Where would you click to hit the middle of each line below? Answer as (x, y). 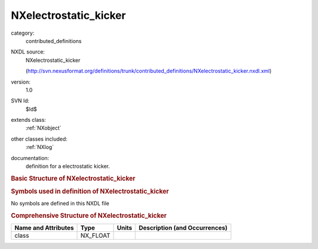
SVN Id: (20, 101)
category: (23, 33)
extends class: (29, 120)
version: (21, 82)
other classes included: (39, 139)
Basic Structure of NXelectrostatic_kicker (73, 178)
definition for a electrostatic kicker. (68, 166)
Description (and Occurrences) (183, 228)
